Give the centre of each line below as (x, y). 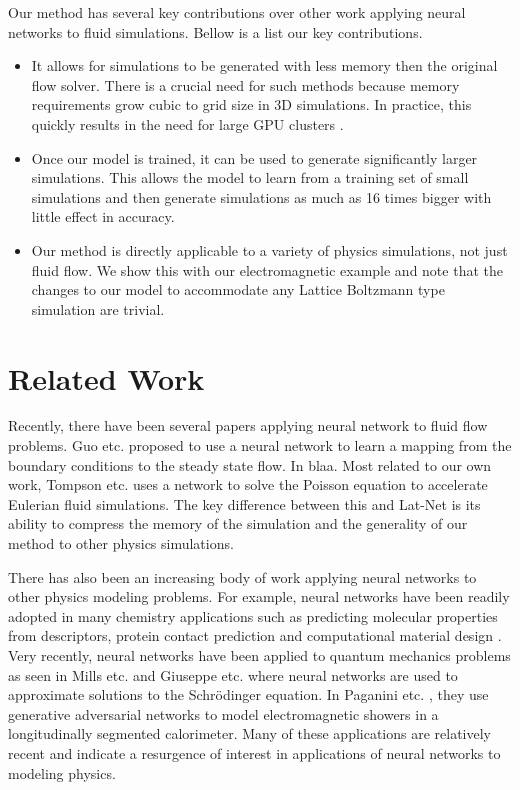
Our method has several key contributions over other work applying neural (237, 12)
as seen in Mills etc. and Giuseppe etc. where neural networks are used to (233, 674)
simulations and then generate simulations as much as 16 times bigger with (261, 196)
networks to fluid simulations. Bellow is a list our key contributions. (215, 31)
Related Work (106, 377)
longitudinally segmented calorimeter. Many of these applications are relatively (250, 733)
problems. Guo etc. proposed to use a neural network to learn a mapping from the (260, 445)
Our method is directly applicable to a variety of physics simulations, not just (269, 249)
